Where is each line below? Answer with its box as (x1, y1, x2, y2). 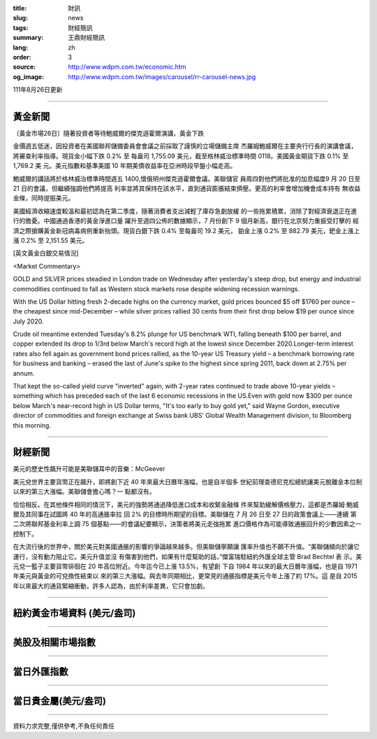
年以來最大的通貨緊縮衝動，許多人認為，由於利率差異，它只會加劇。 (13, 582, 209, 590)
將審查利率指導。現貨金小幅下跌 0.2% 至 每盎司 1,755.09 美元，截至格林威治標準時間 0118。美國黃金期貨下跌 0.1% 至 (13, 151, 349, 160)
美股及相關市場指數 (13, 636, 96, 648)
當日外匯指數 (13, 666, 68, 677)
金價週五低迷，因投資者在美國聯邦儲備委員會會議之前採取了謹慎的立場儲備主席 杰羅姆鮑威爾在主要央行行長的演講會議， (13, 142, 357, 150)
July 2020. (13, 317, 44, 325)
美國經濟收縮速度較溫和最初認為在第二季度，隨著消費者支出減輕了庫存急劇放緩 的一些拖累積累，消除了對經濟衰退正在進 (13, 206, 357, 215)
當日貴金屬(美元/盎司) (13, 695, 106, 707)
